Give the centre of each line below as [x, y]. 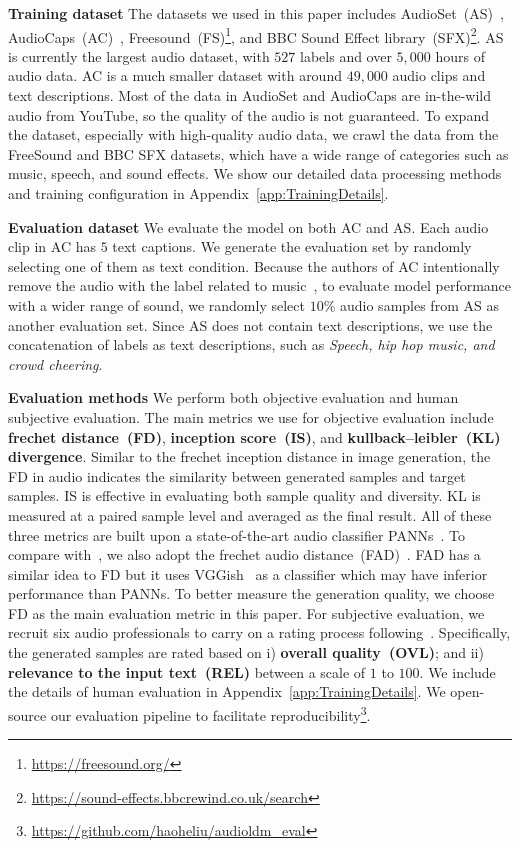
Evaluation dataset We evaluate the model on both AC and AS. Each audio [248, 226]
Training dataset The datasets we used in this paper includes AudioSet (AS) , [256, 13]
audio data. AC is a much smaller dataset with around [175, 75]
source [27, 714]
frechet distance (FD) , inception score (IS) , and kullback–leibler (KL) [254, 436]
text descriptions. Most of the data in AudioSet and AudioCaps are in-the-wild [250, 95]
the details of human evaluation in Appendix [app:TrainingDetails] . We [227, 691]
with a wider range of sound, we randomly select [156, 304]
